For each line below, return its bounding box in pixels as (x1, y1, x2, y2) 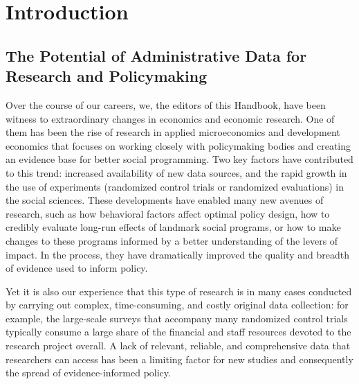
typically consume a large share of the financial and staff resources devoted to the (6, 324, 351, 339)
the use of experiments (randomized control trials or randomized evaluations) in (6, 179, 344, 193)
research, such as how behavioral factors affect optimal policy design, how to (6, 206, 330, 220)
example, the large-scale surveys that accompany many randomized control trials (6, 311, 348, 325)
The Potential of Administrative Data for (6, 44, 307, 66)
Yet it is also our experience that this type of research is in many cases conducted (6, 283, 352, 298)
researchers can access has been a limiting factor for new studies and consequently (6, 351, 353, 366)
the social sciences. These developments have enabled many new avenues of (6, 193, 324, 207)
